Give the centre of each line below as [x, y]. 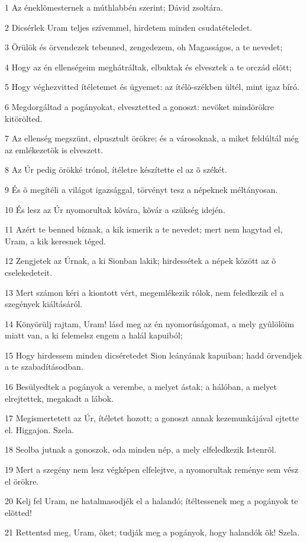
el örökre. [22, 481]
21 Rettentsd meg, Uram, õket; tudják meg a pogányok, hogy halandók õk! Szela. [152, 532]
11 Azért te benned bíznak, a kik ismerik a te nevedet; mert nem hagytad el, [144, 229]
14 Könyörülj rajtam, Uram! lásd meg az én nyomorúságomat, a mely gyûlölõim [150, 323]
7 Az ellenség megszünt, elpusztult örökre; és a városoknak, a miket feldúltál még [152, 138]
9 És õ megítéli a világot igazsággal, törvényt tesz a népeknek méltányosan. [141, 189]
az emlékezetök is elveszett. [54, 149]
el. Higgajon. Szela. [40, 429]
